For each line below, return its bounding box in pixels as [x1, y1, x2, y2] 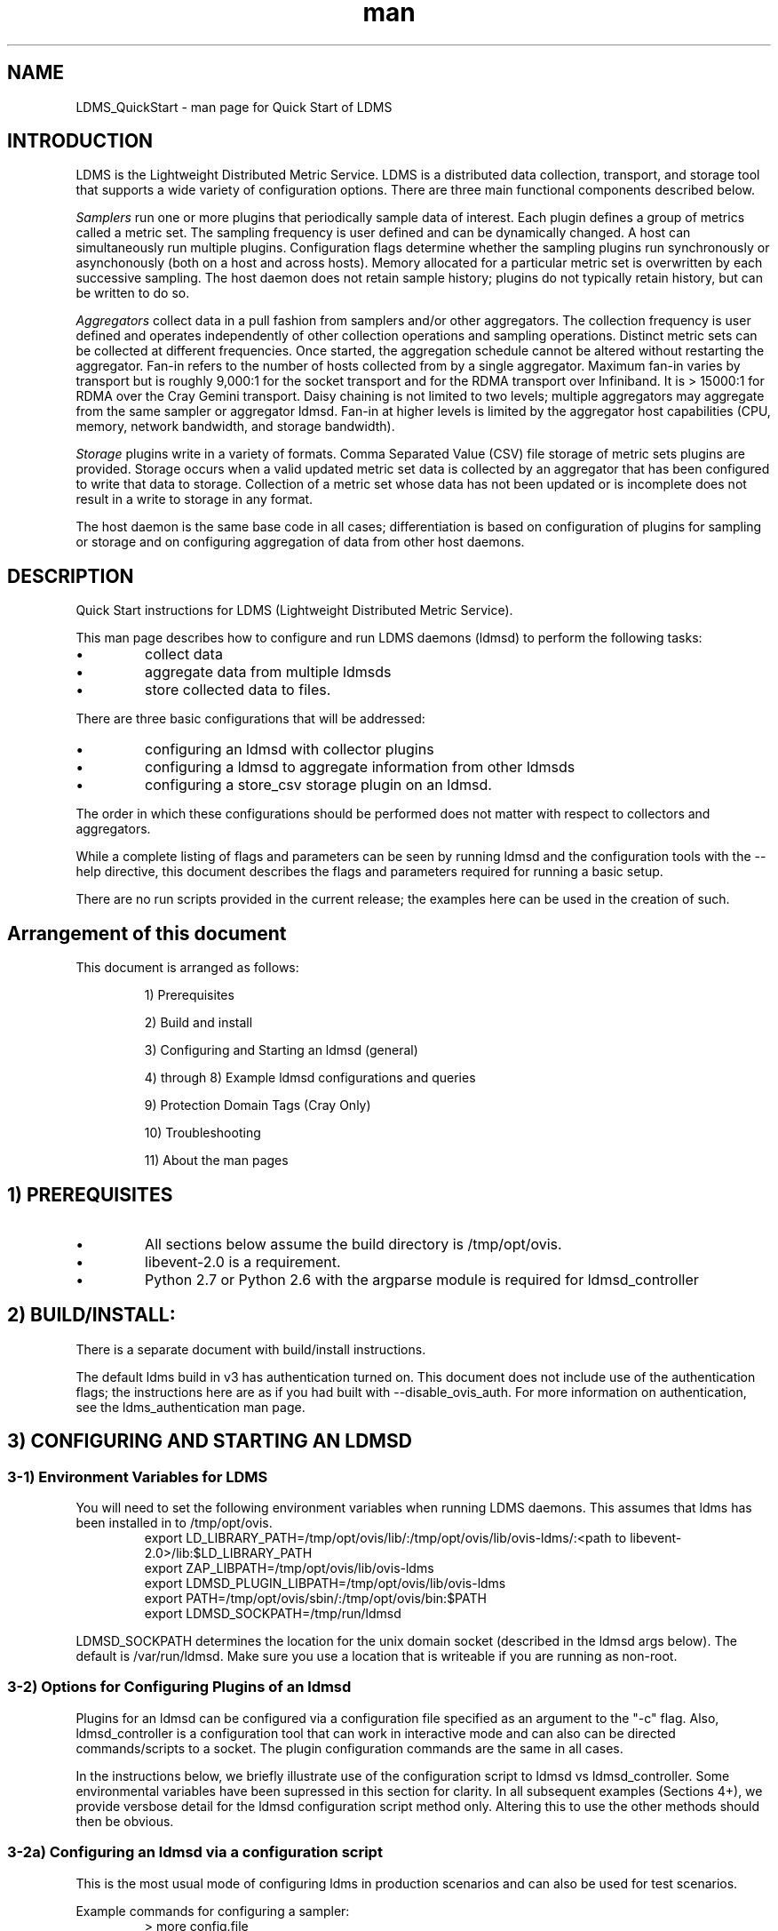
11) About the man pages [144, 1153, 289, 1169]
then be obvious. [75, 1813, 174, 1829]
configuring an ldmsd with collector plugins [145, 740, 434, 759]
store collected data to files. [145, 681, 331, 699]
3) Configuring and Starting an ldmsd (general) [144, 1042, 418, 1058]
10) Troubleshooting [144, 1125, 261, 1141]
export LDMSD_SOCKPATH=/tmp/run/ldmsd [144, 1606, 401, 1622]
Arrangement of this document [7, 922, 287, 945]
